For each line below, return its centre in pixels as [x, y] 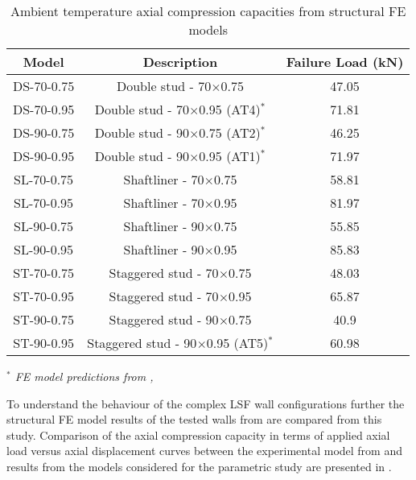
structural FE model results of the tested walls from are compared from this [194, 419]
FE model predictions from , [84, 376]
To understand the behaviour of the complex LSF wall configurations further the [206, 403]
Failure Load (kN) [345, 62]
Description [180, 62]
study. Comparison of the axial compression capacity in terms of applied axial [198, 434]
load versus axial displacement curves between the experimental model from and [204, 451]
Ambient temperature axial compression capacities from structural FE [208, 11]
